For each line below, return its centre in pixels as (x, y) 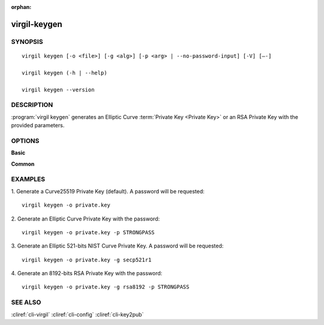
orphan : (21, 7)
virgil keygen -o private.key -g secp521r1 (87, 260)
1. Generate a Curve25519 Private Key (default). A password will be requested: (108, 191)
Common (23, 164)
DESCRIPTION (32, 105)
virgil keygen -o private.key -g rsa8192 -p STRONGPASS (106, 287)
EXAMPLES (28, 179)
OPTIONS (25, 141)
